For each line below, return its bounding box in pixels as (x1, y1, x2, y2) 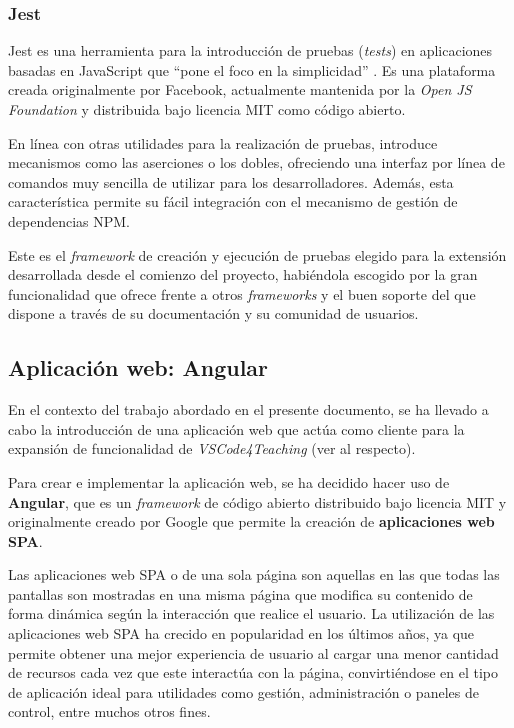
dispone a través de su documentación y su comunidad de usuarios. (8, 303, 419, 324)
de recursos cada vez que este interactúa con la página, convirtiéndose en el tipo (8, 662, 499, 683)
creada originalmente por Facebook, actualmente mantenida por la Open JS (8, 79, 472, 100)
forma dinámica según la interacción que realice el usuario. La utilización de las (8, 603, 495, 624)
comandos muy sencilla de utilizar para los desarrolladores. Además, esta (8, 171, 454, 192)
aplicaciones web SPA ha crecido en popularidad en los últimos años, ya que (8, 623, 475, 644)
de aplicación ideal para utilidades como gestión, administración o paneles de (8, 681, 479, 702)
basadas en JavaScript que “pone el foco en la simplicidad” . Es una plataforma (8, 59, 496, 80)
